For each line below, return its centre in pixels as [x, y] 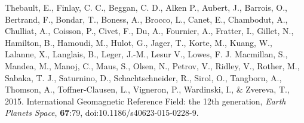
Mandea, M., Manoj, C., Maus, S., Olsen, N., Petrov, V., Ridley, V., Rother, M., [152, 65]
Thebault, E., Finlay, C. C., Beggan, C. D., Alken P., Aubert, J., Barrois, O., [146, 7]
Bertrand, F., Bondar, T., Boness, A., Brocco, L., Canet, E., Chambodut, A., [146, 19]
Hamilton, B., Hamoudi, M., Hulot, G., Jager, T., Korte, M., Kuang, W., [139, 42]
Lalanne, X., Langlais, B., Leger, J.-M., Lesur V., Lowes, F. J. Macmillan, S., [146, 54]
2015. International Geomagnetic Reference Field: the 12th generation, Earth [145, 101]
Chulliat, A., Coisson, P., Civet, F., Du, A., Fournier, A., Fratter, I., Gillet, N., [149, 31]
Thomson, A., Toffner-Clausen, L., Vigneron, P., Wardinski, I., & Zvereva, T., [147, 89]
